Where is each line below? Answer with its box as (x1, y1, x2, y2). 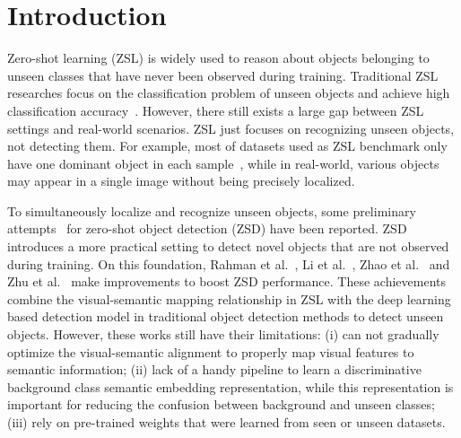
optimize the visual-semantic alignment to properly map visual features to (7, 342, 414, 361)
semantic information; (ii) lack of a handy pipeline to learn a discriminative (7, 360, 422, 379)
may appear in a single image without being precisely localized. (7, 171, 355, 190)
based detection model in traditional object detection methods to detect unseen (7, 307, 444, 326)
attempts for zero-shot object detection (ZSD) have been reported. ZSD (7, 219, 407, 238)
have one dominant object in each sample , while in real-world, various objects (7, 153, 439, 172)
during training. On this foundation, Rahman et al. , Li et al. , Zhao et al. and (7, 254, 450, 273)
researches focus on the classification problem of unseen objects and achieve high (7, 83, 450, 102)
